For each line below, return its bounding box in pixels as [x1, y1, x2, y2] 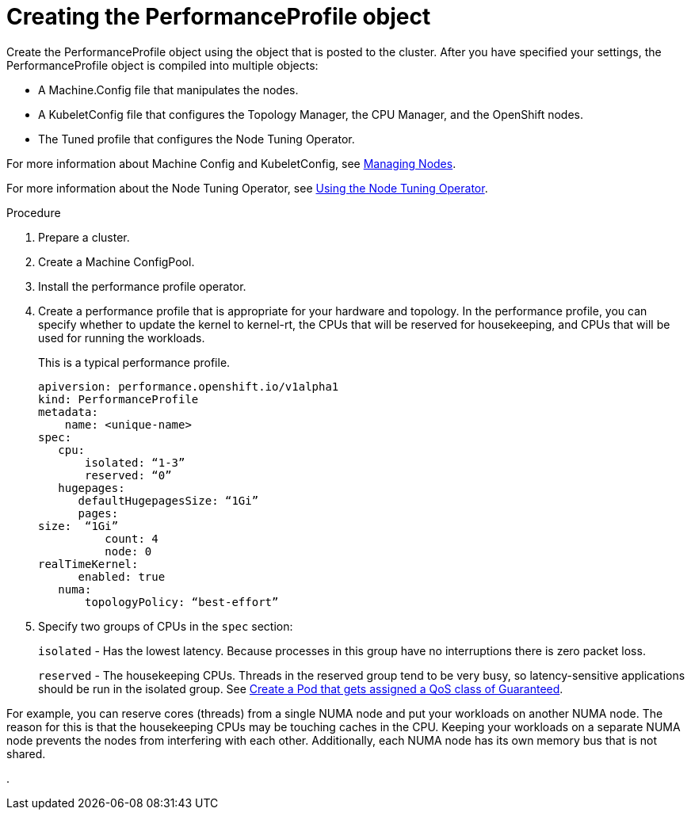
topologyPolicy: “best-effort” [85, 595, 279, 608]
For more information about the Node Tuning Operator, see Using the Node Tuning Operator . [6, 181, 488, 195]
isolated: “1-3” [85, 456, 185, 469]
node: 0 [105, 544, 152, 558]
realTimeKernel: [38, 557, 139, 570]
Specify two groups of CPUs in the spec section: [38, 619, 293, 633]
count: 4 [105, 532, 158, 545]
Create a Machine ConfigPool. [38, 254, 195, 269]
